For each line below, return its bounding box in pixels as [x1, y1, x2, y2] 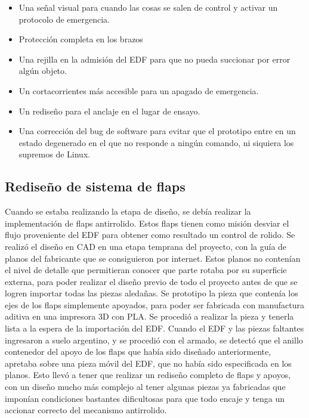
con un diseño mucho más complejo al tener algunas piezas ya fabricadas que [5, 380, 286, 393]
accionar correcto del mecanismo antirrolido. [5, 404, 167, 416]
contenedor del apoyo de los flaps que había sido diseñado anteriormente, [5, 345, 271, 358]
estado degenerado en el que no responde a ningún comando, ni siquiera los [18, 136, 294, 148]
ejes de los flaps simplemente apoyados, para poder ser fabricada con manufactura [5, 298, 304, 311]
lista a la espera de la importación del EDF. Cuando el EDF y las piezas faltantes [5, 322, 304, 335]
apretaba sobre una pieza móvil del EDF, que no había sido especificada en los [5, 357, 292, 369]
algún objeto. [18, 64, 67, 77]
